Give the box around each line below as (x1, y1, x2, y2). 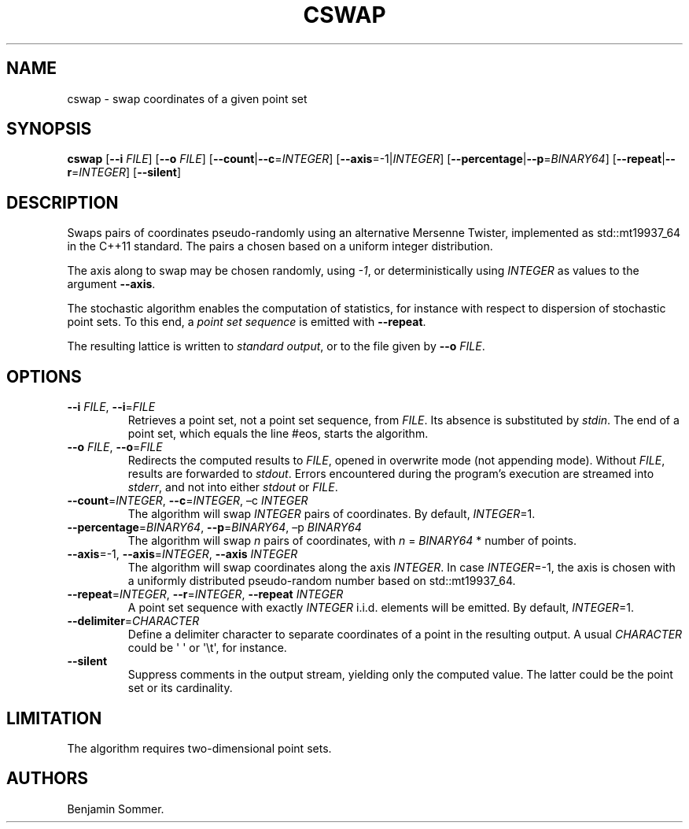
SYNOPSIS (6, 119, 92, 139)
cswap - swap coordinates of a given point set (67, 91, 308, 105)
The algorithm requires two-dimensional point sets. (67, 741, 332, 755)
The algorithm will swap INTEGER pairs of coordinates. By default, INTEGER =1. (127, 507, 536, 521)
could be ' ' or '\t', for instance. (127, 641, 287, 655)
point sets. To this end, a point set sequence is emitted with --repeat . (67, 315, 426, 329)
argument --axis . (67, 277, 156, 291)
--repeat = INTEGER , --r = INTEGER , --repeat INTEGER (67, 587, 344, 601)
